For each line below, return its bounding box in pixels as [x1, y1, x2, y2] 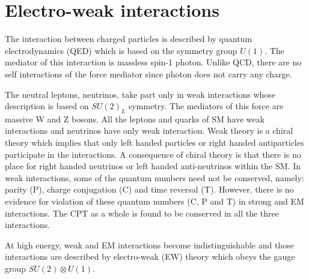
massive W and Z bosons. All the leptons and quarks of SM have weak [5, 112, 265, 125]
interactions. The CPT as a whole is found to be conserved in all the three [5, 206, 279, 219]
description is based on [5, 100, 89, 112]
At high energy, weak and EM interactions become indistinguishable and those [5, 238, 294, 251]
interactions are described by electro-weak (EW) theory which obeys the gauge [5, 250, 295, 263]
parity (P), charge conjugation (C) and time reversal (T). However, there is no [5, 183, 294, 196]
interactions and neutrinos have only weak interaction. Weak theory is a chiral [5, 124, 293, 137]
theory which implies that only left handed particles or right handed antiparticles [5, 136, 304, 149]
